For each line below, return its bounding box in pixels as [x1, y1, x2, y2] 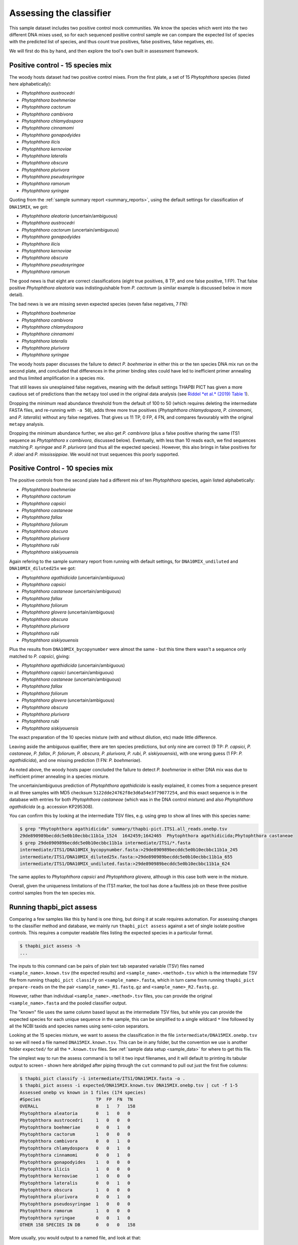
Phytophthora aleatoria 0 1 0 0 [19, 1111, 131, 1116]
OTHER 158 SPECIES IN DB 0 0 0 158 [19, 1222, 136, 1228]
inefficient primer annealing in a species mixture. [9, 773, 110, 779]
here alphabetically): [9, 81, 52, 87]
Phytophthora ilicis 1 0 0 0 [19, 1166, 131, 1172]
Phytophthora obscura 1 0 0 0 [19, 1187, 131, 1193]
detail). [9, 292, 24, 298]
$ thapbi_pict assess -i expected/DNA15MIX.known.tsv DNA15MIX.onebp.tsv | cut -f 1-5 [19, 1083, 238, 1088]
